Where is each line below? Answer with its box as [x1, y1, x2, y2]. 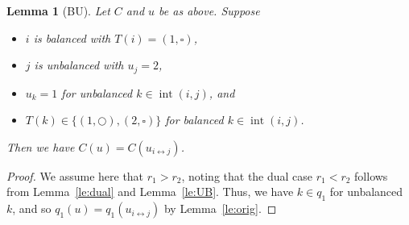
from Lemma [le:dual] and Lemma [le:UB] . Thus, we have [6, 183, 294, 200]
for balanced [165, 111, 224, 128]
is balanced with [33, 29, 111, 46]
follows [354, 167, 388, 184]
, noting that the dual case [181, 167, 313, 184]
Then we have [6, 138, 75, 155]
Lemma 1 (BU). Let [6, 2, 110, 19]
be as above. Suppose [159, 2, 260, 19]
